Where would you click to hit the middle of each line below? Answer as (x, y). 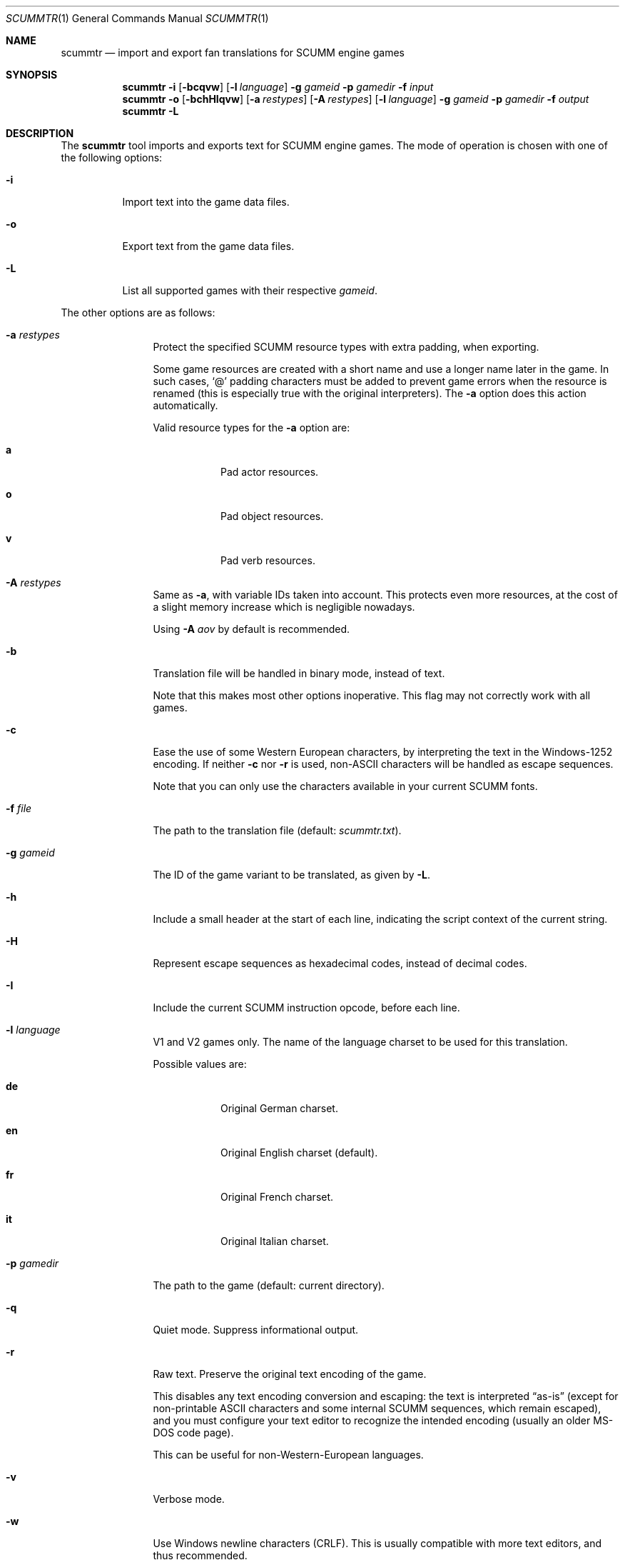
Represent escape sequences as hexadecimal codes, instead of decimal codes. (340, 963)
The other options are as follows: (138, 312)
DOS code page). (193, 1432)
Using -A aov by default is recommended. (251, 629)
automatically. (186, 405)
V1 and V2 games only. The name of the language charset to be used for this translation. (360, 1042)
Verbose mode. (189, 1499)
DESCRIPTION (40, 133)
